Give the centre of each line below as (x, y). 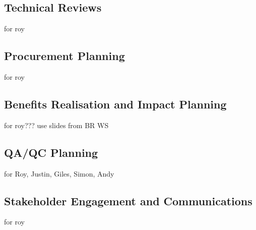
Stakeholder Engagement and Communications (128, 200)
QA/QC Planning (51, 152)
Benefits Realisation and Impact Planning (115, 104)
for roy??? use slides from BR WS (56, 125)
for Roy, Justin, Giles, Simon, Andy (59, 173)
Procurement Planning (65, 56)
